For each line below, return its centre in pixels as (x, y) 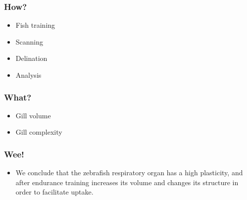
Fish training (35, 25)
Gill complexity (39, 132)
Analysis (28, 75)
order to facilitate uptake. (54, 192)
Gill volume (33, 115)
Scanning (29, 41)
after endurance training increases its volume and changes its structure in (127, 182)
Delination (31, 58)
